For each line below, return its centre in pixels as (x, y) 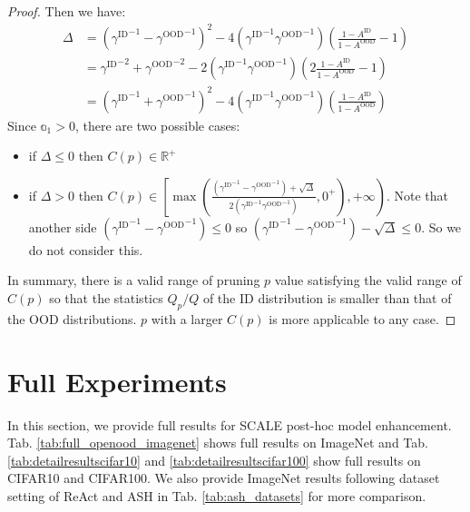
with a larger (187, 318)
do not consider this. (86, 249)
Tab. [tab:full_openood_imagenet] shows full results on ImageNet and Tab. (218, 443)
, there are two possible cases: (157, 125)
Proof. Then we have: (67, 11)
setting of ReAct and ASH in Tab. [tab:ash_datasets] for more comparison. (217, 495)
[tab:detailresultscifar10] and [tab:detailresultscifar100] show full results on (214, 460)
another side (63, 226)
